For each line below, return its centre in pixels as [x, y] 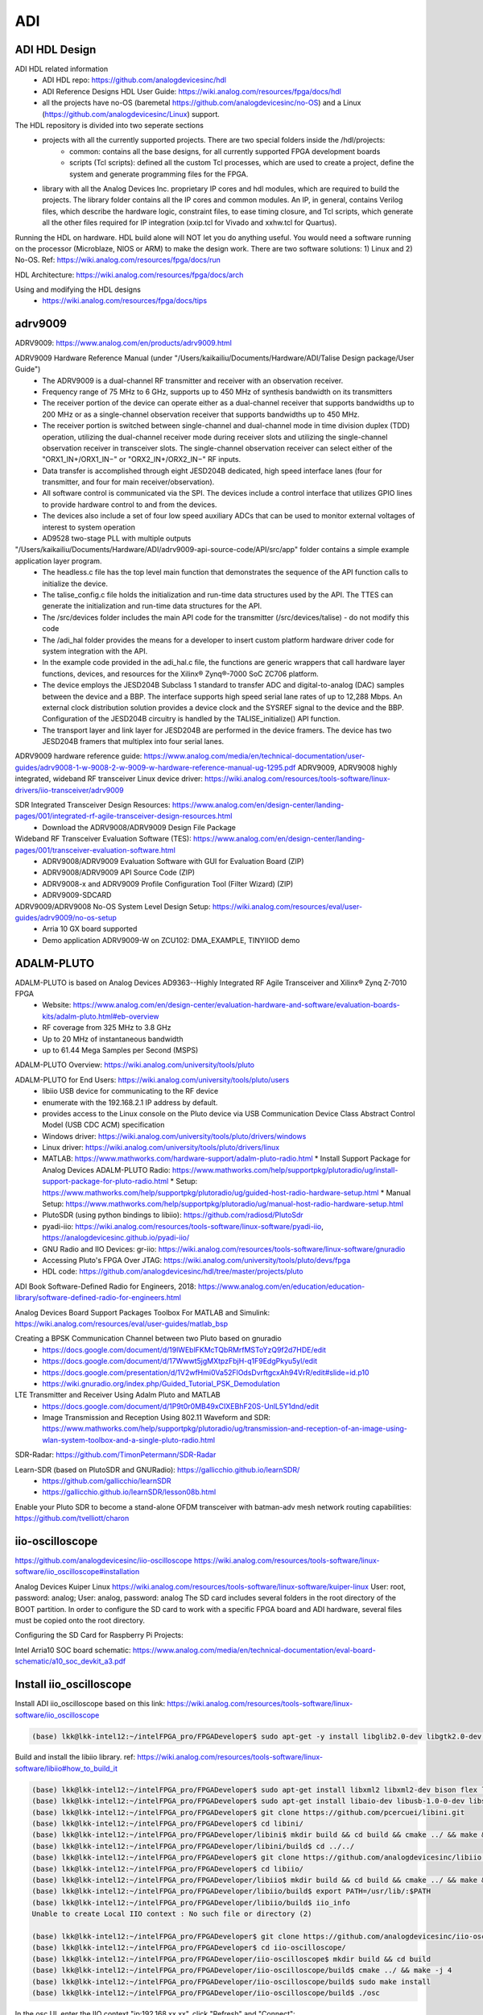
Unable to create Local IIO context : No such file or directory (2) [172, 1914]
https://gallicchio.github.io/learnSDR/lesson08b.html [129, 1492]
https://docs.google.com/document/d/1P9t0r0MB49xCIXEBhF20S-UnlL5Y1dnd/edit [181, 1406]
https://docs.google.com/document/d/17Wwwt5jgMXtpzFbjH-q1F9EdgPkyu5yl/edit [180, 1361]
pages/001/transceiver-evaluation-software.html [95, 850]
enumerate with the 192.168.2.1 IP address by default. [130, 1102]
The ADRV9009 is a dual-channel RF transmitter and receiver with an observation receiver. [193, 380]
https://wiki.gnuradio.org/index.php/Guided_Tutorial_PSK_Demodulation [161, 1383]
